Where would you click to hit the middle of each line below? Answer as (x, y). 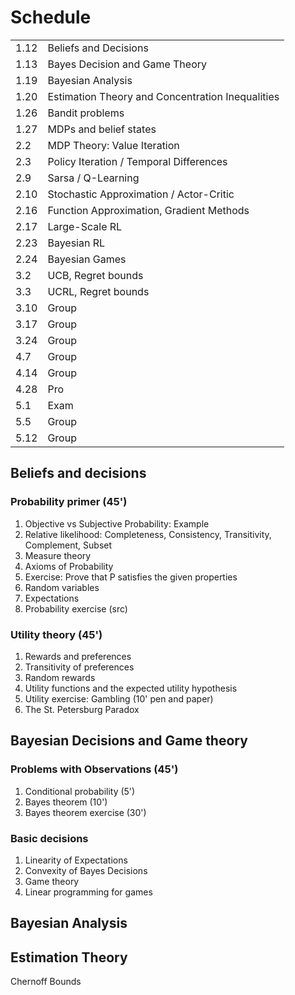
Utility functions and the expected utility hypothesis (131, 688)
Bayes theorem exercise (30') (85, 812)
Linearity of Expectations (76, 860)
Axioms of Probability (69, 566)
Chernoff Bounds (46, 982)
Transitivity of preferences (79, 667)
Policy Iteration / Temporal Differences (137, 161)
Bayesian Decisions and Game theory (129, 741)
